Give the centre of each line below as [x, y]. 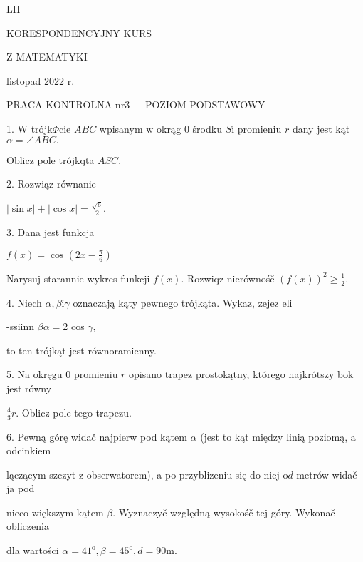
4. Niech [24, 302]
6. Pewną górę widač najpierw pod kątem [97, 436]
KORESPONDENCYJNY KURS [79, 32]
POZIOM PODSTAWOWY [205, 104]
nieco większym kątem [55, 512]
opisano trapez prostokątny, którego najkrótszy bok [241, 374]
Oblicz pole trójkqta [51, 159]
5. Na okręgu [35, 374]
